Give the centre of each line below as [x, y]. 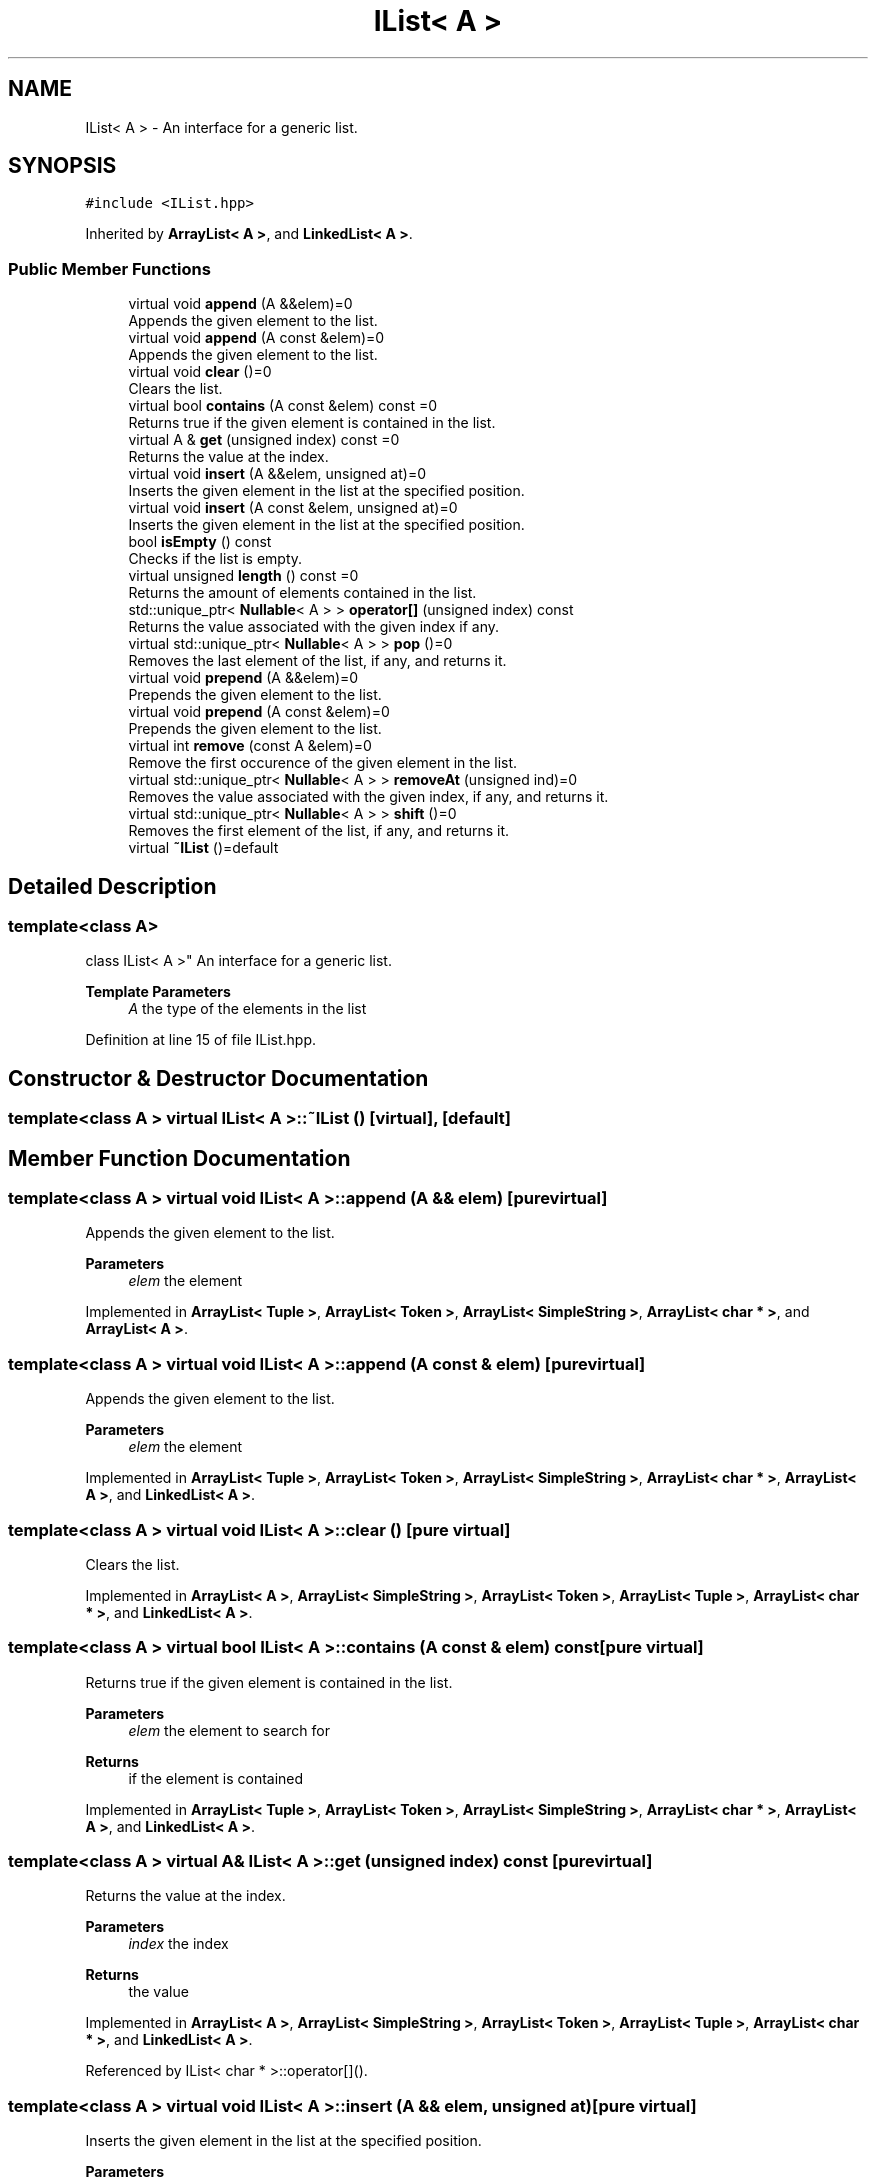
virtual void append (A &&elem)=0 [240, 304]
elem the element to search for [229, 1730]
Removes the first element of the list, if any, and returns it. [319, 831]
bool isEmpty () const [200, 542]
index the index [178, 1944]
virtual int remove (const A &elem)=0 [250, 746]
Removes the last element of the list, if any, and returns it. [317, 661]
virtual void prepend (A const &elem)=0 [259, 712]
